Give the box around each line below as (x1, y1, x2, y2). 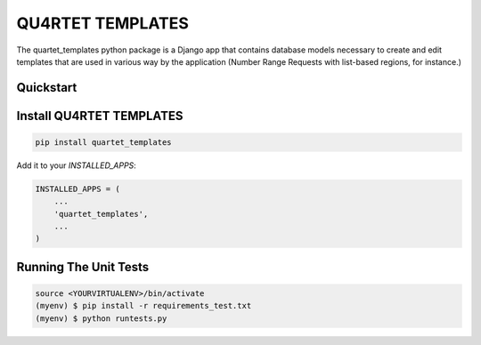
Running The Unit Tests (16, 259, 150, 275)
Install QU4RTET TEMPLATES (16, 108, 183, 124)
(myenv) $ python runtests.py (35, 313, 167, 324)
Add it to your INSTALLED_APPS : (16, 160, 137, 171)
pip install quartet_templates (35, 137, 173, 147)
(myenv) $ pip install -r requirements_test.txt (35, 301, 252, 311)
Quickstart (16, 80, 77, 95)
